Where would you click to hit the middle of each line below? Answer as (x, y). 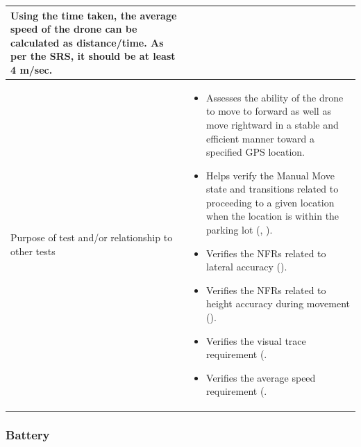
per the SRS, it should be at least (93, 56)
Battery (28, 435)
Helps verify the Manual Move (270, 175)
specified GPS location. (255, 152)
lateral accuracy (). (247, 267)
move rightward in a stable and (272, 124)
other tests (33, 251)
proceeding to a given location (270, 202)
